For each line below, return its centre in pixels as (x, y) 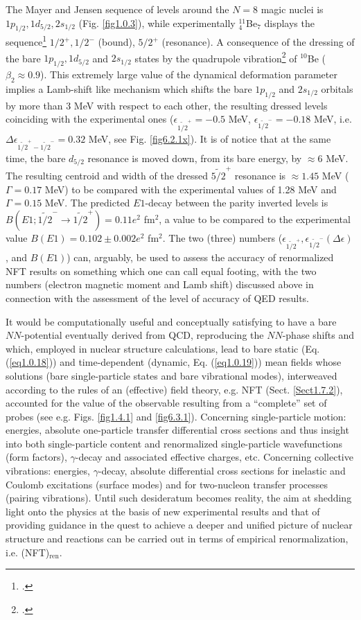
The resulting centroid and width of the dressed (107, 176)
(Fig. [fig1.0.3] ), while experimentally (157, 23)
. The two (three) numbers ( (222, 237)
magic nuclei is (292, 9)
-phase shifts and (318, 335)
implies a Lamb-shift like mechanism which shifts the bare (129, 88)
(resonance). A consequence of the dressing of (258, 42)
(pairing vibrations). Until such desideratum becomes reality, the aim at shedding (179, 498)
